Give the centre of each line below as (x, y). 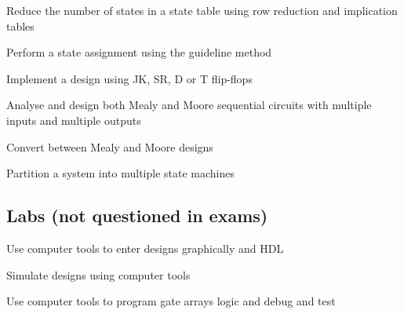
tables (20, 26)
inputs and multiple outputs (74, 120)
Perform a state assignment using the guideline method (139, 52)
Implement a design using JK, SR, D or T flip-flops (129, 78)
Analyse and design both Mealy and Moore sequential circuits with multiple (189, 105)
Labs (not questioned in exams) (137, 215)
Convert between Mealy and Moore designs (110, 146)
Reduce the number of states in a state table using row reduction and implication (202, 10)
